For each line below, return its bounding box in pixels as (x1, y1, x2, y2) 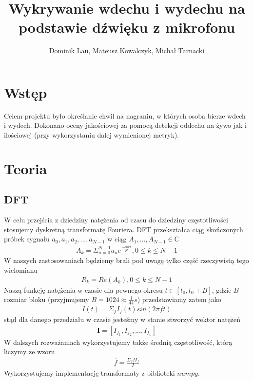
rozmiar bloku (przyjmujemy (4, 294, 89, 304)
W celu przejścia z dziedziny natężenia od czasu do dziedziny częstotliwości (4, 215, 228, 225)
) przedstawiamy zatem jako (137, 294, 221, 304)
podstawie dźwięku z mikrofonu (18, 17, 235, 37)
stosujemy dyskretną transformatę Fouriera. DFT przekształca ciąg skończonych (4, 224, 243, 234)
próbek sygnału (4, 234, 50, 244)
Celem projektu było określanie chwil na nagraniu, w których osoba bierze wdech (4, 110, 246, 120)
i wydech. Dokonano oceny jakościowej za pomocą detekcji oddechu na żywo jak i (4, 120, 247, 130)
